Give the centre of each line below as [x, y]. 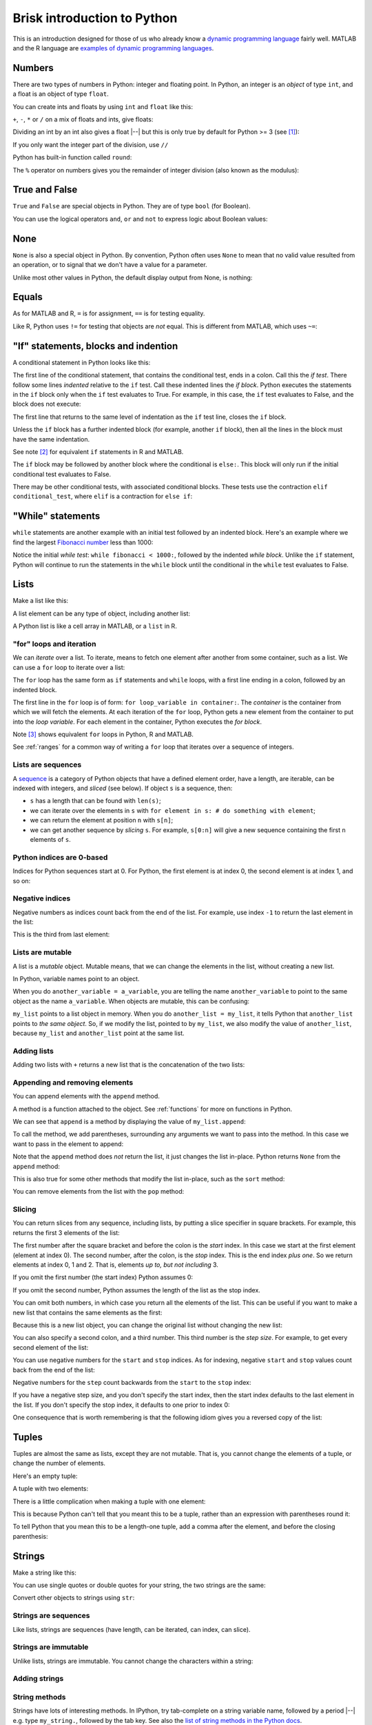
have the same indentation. [51, 439]
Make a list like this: [41, 601]
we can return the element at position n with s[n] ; [102, 820]
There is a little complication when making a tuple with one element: [109, 1501]
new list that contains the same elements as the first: [87, 1312]
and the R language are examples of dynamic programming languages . [113, 48]
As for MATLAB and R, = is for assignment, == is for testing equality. [109, 313]
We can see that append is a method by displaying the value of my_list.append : [129, 1121]
